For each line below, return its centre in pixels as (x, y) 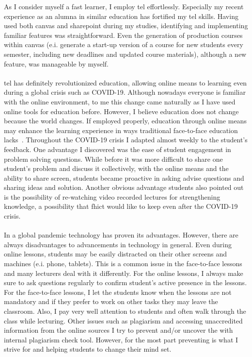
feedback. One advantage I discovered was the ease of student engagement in (118, 149)
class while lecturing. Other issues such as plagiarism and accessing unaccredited (123, 320)
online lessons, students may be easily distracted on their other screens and (116, 254)
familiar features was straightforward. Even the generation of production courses (123, 35)
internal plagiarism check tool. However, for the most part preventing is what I (121, 339)
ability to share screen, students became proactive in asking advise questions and (124, 178)
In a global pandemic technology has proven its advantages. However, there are (121, 235)
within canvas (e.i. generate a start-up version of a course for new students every (124, 44)
